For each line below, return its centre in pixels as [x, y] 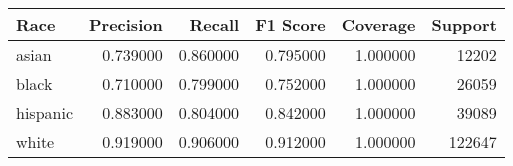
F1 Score [290, 24]
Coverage [378, 24]
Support [464, 24]
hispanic [44, 112]
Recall [214, 24]
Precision [126, 24]
